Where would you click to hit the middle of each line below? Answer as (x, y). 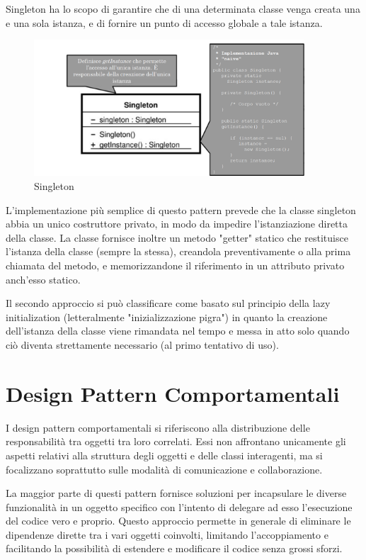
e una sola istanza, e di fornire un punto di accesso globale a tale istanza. (164, 22)
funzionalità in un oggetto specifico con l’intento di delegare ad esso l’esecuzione (179, 506)
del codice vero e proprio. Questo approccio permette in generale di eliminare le (178, 521)
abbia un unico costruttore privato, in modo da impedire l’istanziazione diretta (177, 224)
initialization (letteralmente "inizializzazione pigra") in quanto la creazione (167, 317)
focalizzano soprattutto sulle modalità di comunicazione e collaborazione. (164, 469)
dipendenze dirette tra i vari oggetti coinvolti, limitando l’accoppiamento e (167, 534)
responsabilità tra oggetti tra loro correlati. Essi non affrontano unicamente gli (176, 441)
